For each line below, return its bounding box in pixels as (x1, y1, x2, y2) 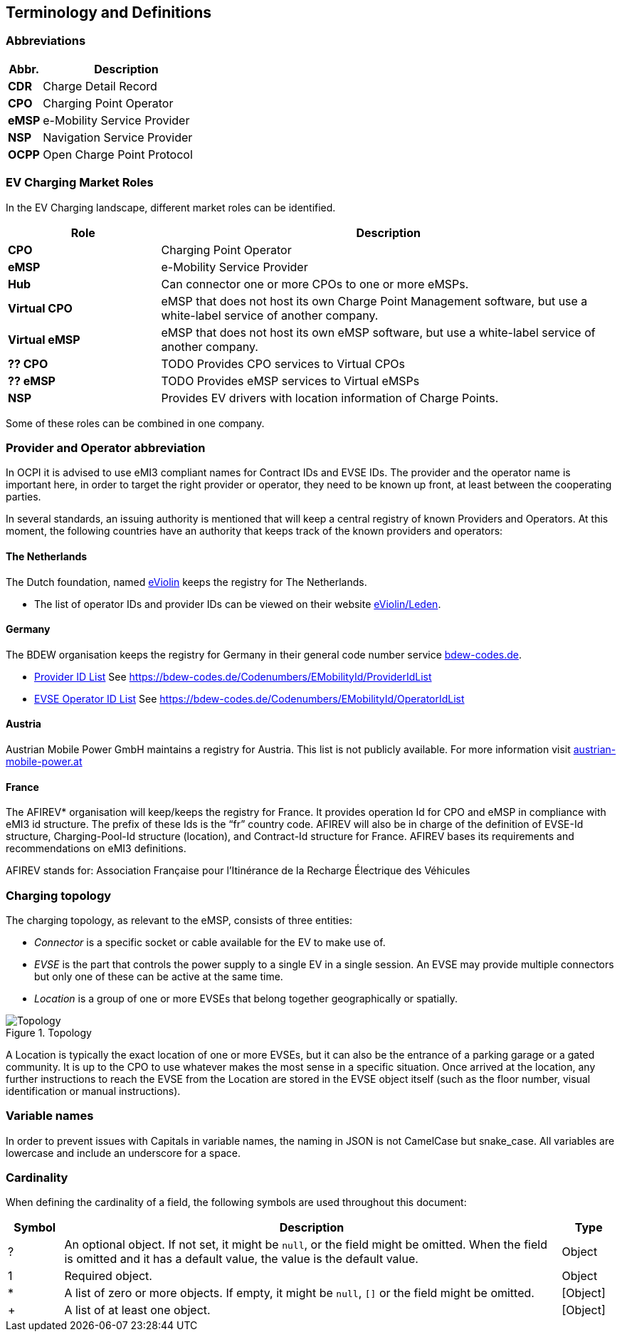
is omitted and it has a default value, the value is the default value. (64, 1252, 418, 1267)
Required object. (64, 1269, 152, 1284)
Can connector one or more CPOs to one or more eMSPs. (161, 276, 469, 291)
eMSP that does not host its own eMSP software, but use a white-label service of (161, 325, 596, 340)
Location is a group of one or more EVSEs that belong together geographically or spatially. (34, 992, 458, 1005)
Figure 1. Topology (6, 1026, 92, 1039)
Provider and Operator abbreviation (6, 440, 206, 455)
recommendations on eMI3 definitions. (6, 842, 186, 855)
